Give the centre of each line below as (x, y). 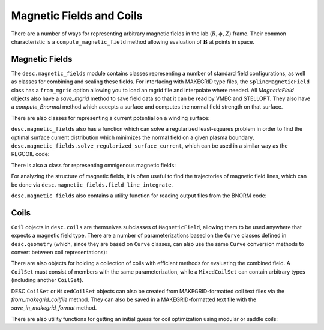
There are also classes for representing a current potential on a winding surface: (110, 118)
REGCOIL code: (30, 154)
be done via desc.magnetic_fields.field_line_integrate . (92, 184)
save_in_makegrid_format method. (54, 308)
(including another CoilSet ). (47, 280)
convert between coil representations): (59, 252)
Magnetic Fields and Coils (77, 16)
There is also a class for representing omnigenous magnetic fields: (94, 165)
